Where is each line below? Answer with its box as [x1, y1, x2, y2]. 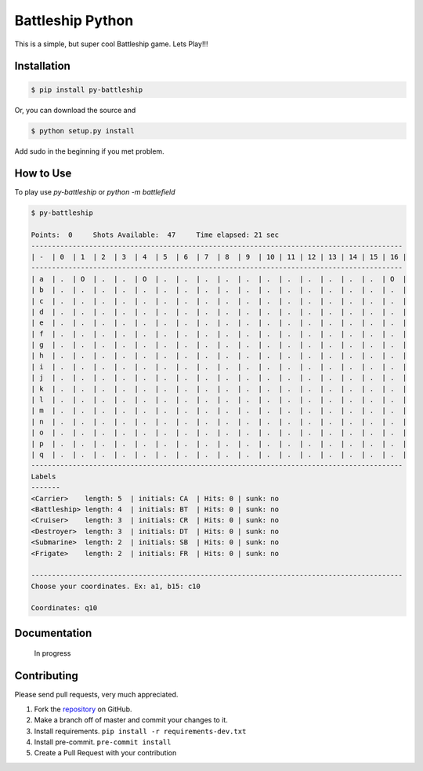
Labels [31, 471, 56, 481]
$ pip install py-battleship [31, 85, 143, 94]
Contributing [14, 669, 78, 682]
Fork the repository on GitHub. [34, 704, 132, 714]
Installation [14, 60, 70, 73]
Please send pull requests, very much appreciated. [14, 690, 179, 700]
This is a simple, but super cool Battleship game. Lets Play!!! [14, 39, 208, 49]
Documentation [14, 626, 92, 639]
